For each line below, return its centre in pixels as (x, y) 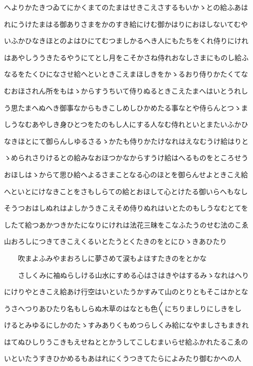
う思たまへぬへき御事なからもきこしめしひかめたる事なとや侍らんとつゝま (126, 107)
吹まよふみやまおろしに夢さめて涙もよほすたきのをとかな (112, 258)
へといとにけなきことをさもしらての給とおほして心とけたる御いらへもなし (126, 191)
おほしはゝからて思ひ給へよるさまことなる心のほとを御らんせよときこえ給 (126, 174)
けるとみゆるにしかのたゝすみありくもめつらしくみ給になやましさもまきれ (126, 325)
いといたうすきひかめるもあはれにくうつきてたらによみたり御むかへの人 (123, 358)
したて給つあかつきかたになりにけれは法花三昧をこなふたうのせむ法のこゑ (126, 224)
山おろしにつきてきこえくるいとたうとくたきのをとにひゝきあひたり (116, 241)
